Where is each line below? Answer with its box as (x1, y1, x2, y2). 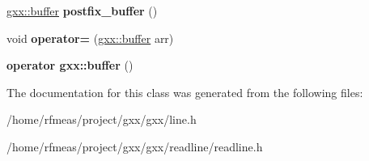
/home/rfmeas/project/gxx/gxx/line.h (6, 111, 197, 128)
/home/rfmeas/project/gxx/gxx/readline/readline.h (6, 138, 263, 155)
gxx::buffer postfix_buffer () (6, 2, 158, 19)
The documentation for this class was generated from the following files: (6, 83, 363, 100)
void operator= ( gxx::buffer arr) (6, 29, 174, 46)
